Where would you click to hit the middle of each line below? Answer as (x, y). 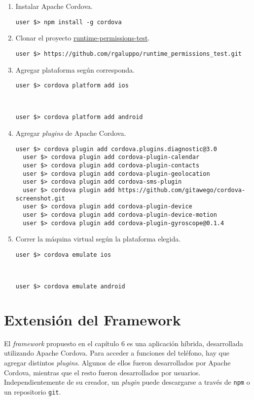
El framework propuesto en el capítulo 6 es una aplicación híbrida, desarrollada (124, 343)
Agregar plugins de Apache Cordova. (71, 133)
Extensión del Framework (92, 319)
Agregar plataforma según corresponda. (75, 69)
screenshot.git (40, 198)
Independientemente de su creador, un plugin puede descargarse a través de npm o (127, 382)
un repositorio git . (33, 391)
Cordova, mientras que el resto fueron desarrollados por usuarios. (102, 372)
